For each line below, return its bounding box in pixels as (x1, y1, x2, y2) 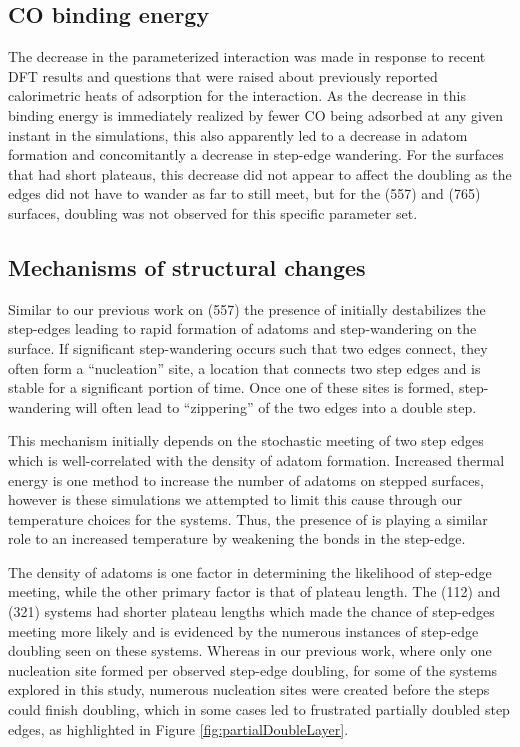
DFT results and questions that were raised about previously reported (8, 65, 438, 86)
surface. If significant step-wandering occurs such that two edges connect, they (8, 337, 488, 358)
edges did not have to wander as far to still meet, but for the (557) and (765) (8, 183, 481, 204)
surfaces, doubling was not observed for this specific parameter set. (8, 202, 418, 223)
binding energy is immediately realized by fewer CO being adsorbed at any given (8, 104, 503, 125)
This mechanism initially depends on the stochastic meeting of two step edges (8, 430, 484, 451)
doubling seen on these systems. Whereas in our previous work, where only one (8, 640, 492, 661)
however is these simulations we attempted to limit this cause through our (8, 489, 462, 510)
